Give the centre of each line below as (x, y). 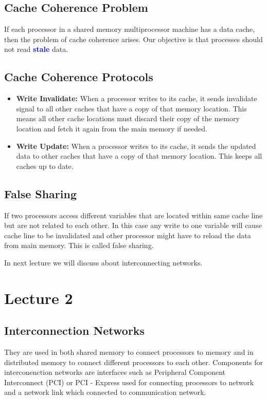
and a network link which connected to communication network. (105, 392)
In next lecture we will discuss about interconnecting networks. (103, 262)
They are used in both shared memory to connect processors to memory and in (129, 352)
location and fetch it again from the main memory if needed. (112, 128)
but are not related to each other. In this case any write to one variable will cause (133, 225)
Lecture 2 (39, 298)
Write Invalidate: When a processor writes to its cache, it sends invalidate (137, 98)
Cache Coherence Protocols (79, 77)
